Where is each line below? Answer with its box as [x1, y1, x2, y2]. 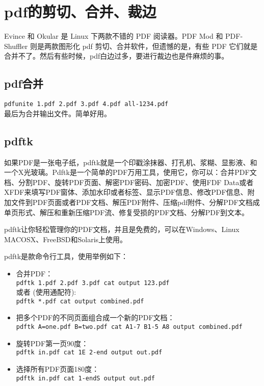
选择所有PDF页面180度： [16, 363, 99, 374]
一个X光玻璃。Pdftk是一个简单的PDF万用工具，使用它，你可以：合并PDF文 [4, 167, 257, 177]
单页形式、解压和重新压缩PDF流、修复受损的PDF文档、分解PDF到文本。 [4, 207, 249, 217]
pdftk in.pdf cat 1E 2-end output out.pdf [16, 349, 163, 356]
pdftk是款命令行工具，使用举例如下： [4, 251, 128, 262]
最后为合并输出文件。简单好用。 [4, 108, 111, 118]
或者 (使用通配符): [16, 287, 76, 297]
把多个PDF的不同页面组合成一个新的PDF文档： [16, 312, 175, 323]
